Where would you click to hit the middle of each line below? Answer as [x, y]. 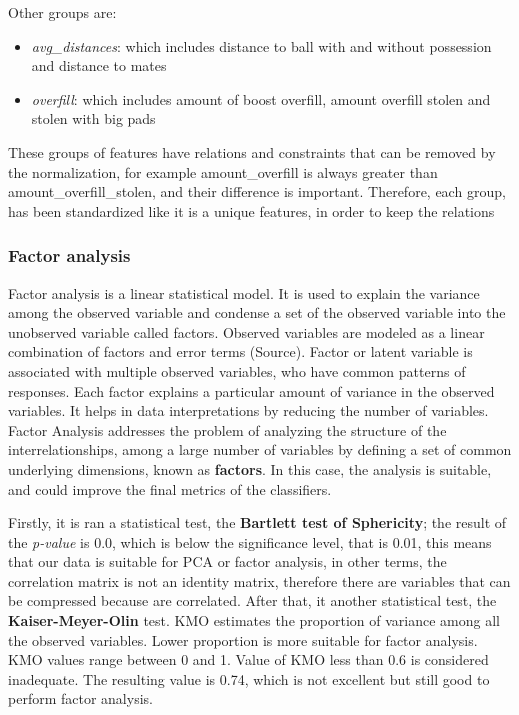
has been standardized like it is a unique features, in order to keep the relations [251, 210]
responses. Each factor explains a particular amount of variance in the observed [251, 390]
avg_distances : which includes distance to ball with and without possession [261, 45]
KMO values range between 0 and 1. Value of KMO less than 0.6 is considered [248, 659]
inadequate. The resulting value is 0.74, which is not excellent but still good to [249, 678]
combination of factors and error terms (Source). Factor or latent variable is [240, 351]
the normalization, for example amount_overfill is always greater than [223, 171]
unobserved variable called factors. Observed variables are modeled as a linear [246, 331]
